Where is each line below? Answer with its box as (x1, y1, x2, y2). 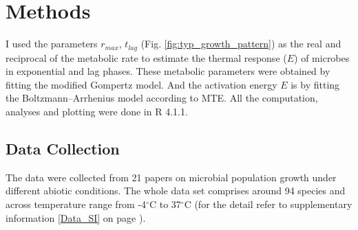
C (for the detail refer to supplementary (184, 196, 352, 211)
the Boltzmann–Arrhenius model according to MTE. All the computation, (6, 91, 318, 105)
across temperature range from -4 (6, 196, 147, 211)
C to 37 (149, 196, 181, 211)
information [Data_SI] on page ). (6, 210, 146, 225)
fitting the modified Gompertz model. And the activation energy (6, 77, 277, 91)
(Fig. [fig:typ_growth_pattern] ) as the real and (140, 36, 341, 51)
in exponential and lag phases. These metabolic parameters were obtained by (6, 64, 330, 78)
